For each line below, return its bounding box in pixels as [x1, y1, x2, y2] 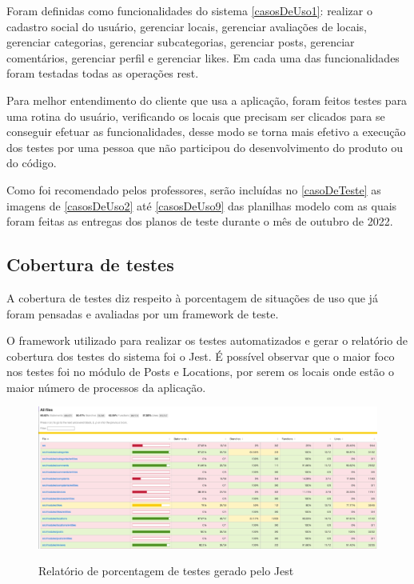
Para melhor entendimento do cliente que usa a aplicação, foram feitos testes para [6, 91, 408, 108]
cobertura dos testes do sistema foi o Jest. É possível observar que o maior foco [6, 347, 395, 364]
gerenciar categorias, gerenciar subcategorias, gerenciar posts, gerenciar [6, 34, 355, 50]
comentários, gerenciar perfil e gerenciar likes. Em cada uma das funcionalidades [6, 49, 400, 66]
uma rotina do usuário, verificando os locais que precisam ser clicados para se [6, 107, 385, 124]
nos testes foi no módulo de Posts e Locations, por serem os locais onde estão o [6, 363, 394, 380]
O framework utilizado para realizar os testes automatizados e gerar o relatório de [6, 332, 408, 349]
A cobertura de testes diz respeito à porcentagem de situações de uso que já [6, 289, 378, 306]
